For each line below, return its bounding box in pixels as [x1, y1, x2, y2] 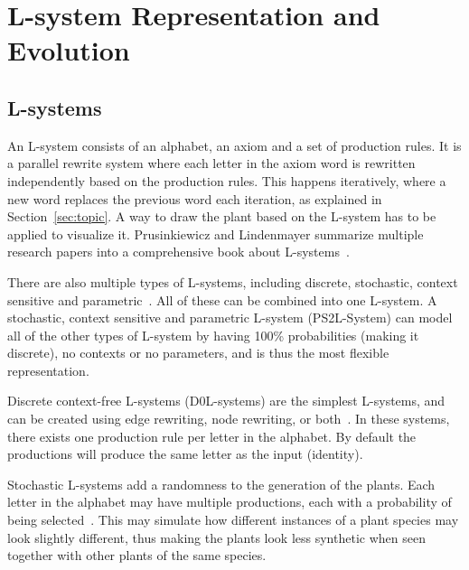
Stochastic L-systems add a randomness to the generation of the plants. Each [7, 474, 436, 493]
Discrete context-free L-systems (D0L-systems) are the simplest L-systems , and [7, 391, 446, 410]
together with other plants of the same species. [7, 546, 267, 565]
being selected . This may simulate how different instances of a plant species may [7, 510, 459, 529]
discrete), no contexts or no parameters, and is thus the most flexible [7, 343, 389, 362]
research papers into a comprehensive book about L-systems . [7, 242, 350, 261]
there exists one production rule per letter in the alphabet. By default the [7, 426, 417, 445]
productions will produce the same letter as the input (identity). [7, 444, 363, 463]
